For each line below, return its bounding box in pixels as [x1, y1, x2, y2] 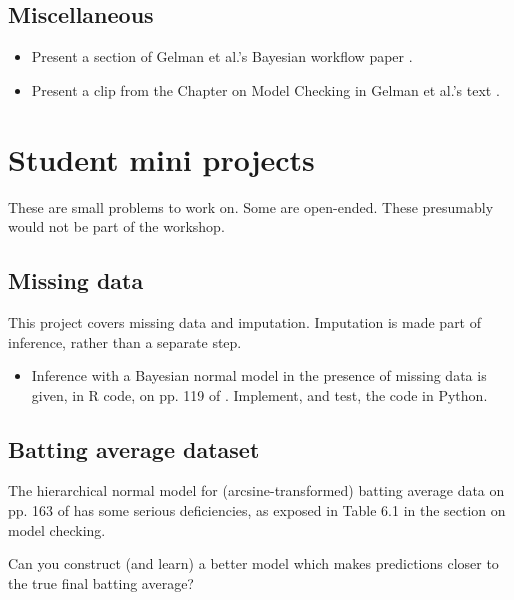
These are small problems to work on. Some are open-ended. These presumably [8, 196, 494, 217]
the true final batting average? [8, 572, 194, 593]
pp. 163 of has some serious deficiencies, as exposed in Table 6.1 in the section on [8, 500, 506, 521]
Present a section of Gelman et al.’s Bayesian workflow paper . [31, 46, 413, 67]
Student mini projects [8, 138, 315, 179]
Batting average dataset [8, 433, 260, 464]
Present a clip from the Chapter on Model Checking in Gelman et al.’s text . [31, 79, 500, 100]
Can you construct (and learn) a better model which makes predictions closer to [8, 553, 499, 574]
